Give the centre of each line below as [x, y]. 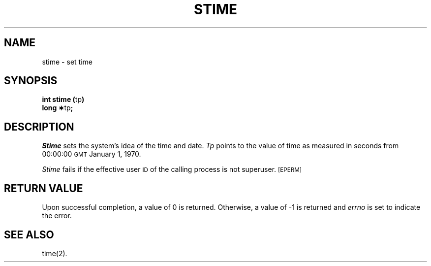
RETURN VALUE [44, 188]
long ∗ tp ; [58, 108]
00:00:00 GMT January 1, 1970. [92, 154]
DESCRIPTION [39, 127]
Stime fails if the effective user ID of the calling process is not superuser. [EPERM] [172, 169]
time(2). [55, 253]
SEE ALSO [29, 234]
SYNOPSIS [31, 81]
